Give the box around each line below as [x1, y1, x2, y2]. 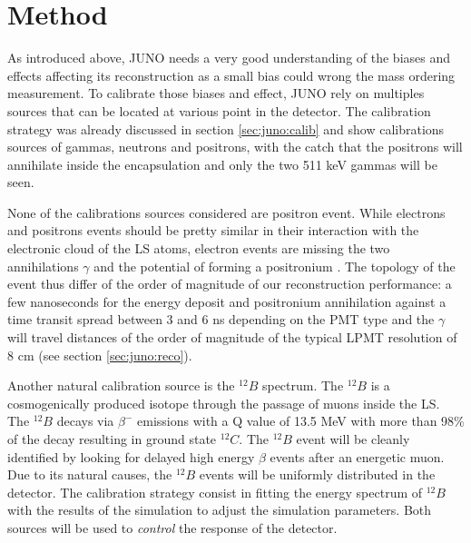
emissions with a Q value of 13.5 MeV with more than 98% [137, 411, 465, 430]
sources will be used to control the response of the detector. [7, 518, 338, 537]
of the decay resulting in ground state [7, 429, 217, 448]
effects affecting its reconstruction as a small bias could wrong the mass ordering [7, 65, 456, 84]
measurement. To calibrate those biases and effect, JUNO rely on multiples [7, 84, 425, 103]
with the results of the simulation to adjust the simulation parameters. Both [7, 500, 432, 519]
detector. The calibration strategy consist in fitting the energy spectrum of [7, 482, 423, 501]
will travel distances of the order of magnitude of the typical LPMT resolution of [7, 328, 457, 347]
